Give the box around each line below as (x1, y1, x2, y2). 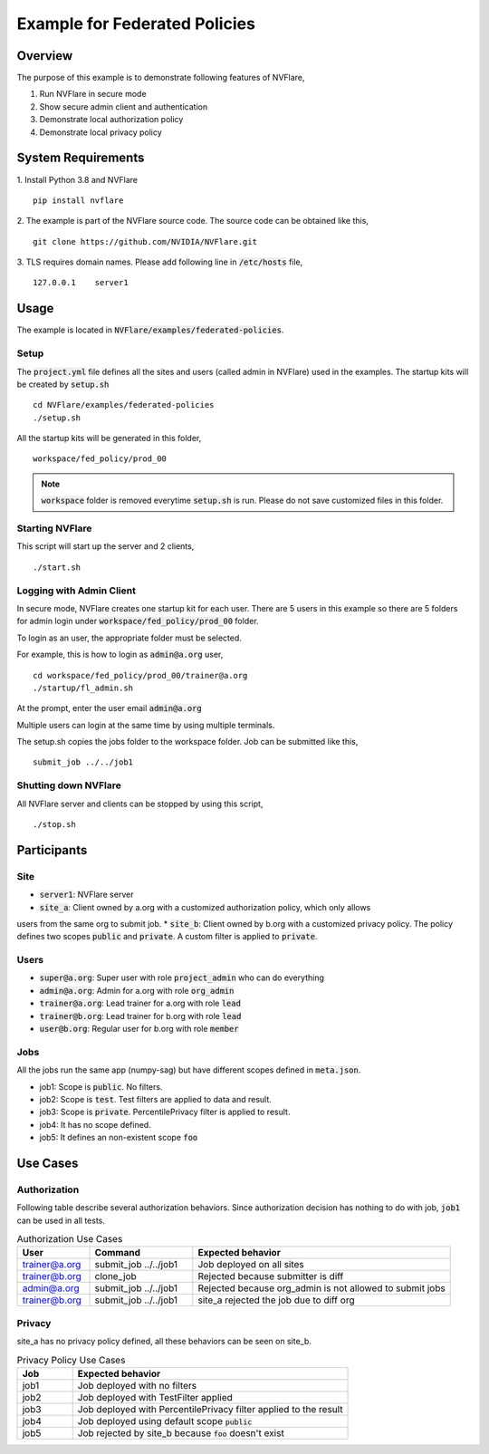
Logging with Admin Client (16, 584, 136, 597)
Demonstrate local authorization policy (39, 114, 184, 125)
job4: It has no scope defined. (39, 1119, 151, 1130)
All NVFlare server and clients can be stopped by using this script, (16, 798, 264, 809)
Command (94, 1247, 140, 1259)
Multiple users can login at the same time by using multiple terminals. (16, 719, 275, 730)
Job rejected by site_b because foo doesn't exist (77, 1427, 284, 1440)
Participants (16, 843, 88, 858)
